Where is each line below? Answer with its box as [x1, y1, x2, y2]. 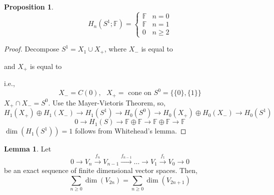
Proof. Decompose [4, 43, 59, 54]
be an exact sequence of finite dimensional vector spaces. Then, [4, 165, 197, 175]
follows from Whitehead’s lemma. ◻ [74, 125, 186, 136]
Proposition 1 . [4, 1, 53, 11]
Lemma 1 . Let [4, 143, 51, 154]
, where [104, 43, 127, 54]
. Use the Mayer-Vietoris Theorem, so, [48, 97, 165, 107]
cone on [128, 89, 151, 97]
